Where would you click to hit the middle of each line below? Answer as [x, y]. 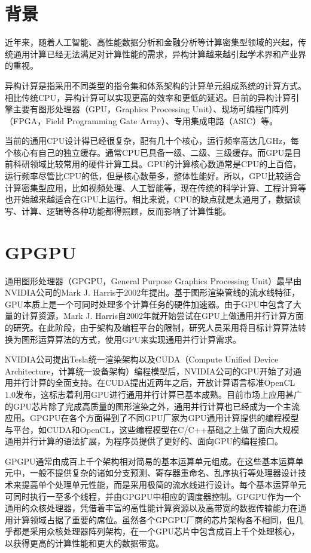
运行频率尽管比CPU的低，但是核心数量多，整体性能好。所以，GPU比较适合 [153, 176]
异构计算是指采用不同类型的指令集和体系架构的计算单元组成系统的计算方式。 [155, 85]
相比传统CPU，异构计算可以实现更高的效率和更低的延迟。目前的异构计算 [148, 97]
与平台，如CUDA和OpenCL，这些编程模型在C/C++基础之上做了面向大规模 [152, 429]
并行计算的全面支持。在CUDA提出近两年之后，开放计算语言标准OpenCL [154, 383]
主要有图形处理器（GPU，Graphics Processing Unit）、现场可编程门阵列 [151, 109]
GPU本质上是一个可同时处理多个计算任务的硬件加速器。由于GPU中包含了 [149, 304]
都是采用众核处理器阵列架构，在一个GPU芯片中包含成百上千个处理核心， [156, 531]
